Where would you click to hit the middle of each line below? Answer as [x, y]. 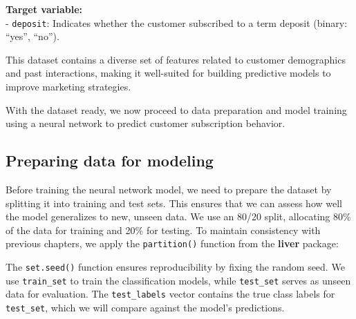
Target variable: [44, 9]
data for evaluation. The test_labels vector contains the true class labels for [170, 294]
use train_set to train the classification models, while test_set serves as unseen [178, 280]
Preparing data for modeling [110, 161]
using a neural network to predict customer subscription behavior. [146, 123]
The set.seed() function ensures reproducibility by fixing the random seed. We [175, 267]
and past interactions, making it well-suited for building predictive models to [168, 73]
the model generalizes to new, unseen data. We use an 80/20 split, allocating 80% [178, 216]
